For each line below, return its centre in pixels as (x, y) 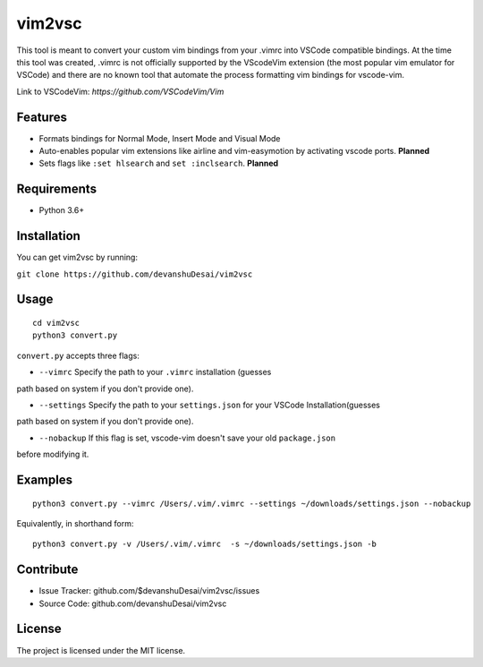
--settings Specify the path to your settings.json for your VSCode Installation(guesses (209, 405)
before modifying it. (53, 454)
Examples (45, 479)
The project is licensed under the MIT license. (101, 650)
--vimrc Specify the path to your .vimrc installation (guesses (155, 372)
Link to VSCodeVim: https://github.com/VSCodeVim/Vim (120, 91)
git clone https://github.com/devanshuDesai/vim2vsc (135, 274)
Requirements (57, 189)
